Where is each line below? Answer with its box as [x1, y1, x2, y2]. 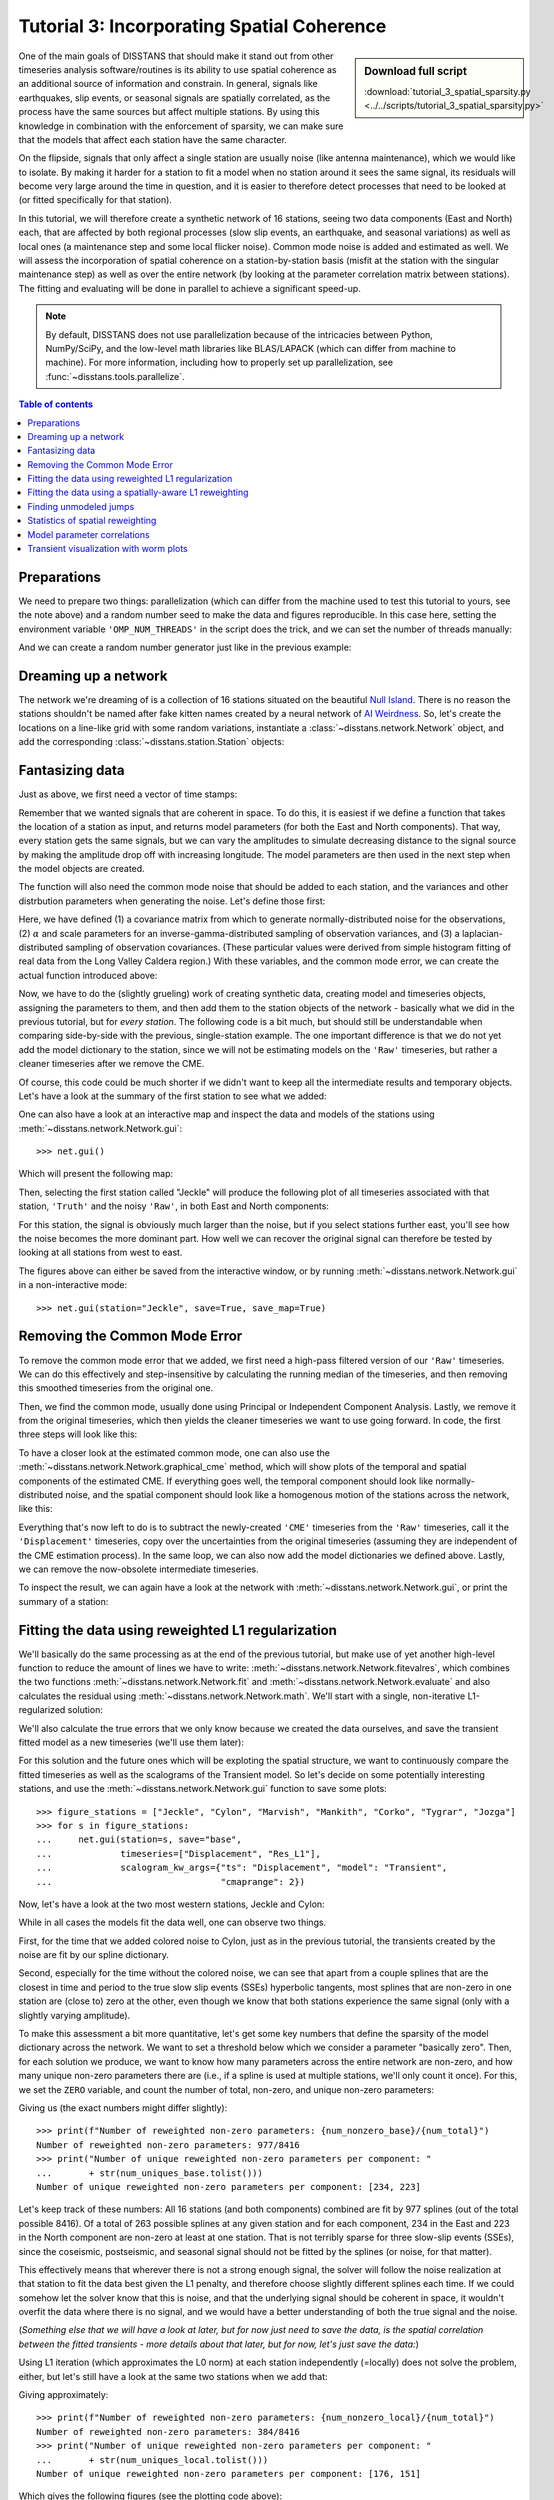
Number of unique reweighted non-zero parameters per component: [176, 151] [36, 2468, 422, 2479]
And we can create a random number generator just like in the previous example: [18, 641, 352, 654]
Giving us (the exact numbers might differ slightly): [18, 2102, 228, 2114]
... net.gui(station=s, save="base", [36, 1834, 242, 1845]
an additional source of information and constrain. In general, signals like [18, 78, 319, 90]
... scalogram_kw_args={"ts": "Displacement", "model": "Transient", [36, 1862, 448, 1874]
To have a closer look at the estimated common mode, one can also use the [18, 1446, 330, 1459]
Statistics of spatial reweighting [27, 515, 157, 527]
